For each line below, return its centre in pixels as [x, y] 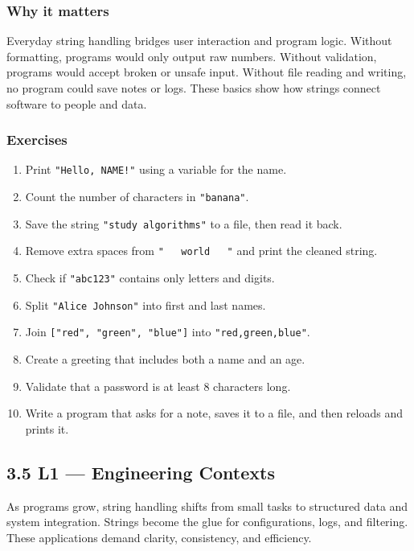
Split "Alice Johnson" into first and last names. [146, 304]
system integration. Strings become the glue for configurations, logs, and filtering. [207, 522]
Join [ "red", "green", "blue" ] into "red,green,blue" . [168, 332]
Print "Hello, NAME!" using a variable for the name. [156, 169]
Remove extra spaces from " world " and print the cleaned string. [201, 251]
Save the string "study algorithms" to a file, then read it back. [184, 223]
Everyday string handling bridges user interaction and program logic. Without [199, 41]
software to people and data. [77, 103]
